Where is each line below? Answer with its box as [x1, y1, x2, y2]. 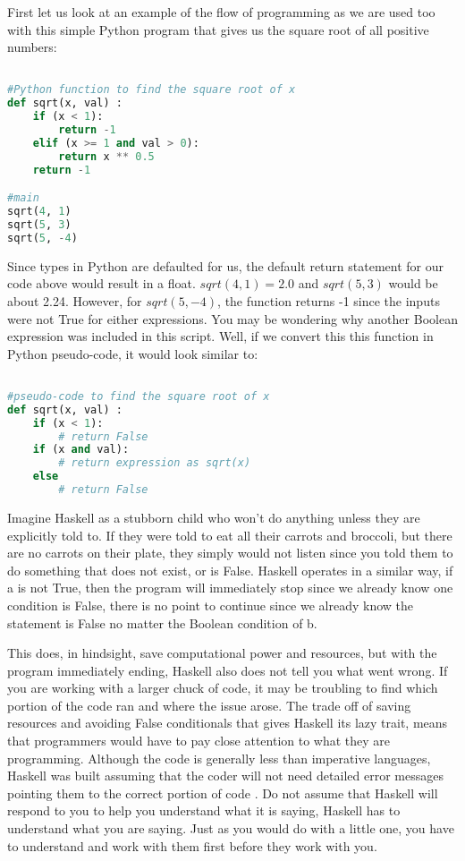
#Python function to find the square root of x [7, 83, 296, 97]
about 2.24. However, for [7, 291, 142, 310]
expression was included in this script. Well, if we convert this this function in [7, 327, 434, 345]
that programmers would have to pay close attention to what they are [7, 731, 391, 750]
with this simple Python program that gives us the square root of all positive [7, 20, 429, 38]
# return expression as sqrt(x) [58, 456, 251, 470]
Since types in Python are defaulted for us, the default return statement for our [7, 256, 444, 275]
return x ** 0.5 [58, 149, 155, 163]
